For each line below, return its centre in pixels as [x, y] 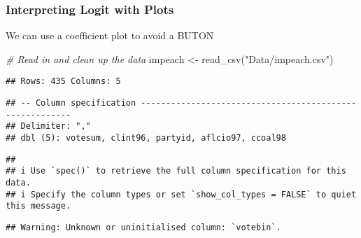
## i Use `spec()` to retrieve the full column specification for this [176, 171]
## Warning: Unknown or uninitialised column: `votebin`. [143, 227]
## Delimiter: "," [48, 126]
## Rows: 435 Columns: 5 [63, 82]
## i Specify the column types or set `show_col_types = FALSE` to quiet [181, 194]
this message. [38, 206]
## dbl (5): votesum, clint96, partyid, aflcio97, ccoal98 [146, 138]
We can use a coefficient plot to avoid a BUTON [110, 35]
